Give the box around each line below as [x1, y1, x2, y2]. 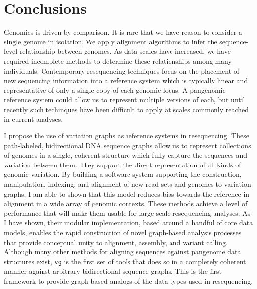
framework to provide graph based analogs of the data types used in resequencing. [4, 276, 253, 286]
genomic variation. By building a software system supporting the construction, [4, 169, 242, 179]
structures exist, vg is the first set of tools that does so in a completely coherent [4, 256, 246, 266]
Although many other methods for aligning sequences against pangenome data [4, 247, 241, 257]
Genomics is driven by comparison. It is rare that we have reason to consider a [4, 27, 242, 37]
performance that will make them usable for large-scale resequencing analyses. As [4, 207, 251, 218]
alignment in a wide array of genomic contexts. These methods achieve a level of [4, 198, 248, 208]
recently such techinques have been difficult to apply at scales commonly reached [4, 104, 249, 114]
